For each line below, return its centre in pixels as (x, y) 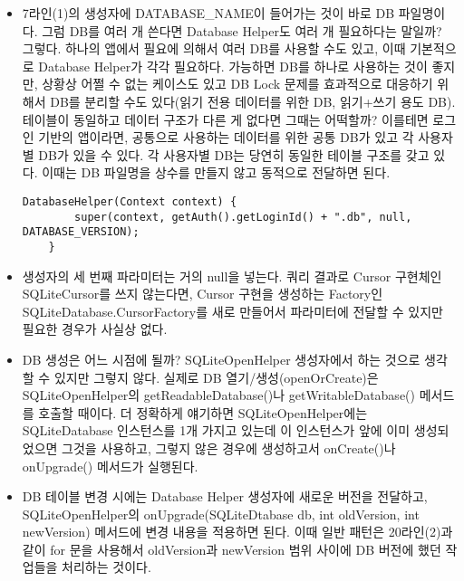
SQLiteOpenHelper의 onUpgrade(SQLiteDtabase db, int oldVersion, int (221, 514)
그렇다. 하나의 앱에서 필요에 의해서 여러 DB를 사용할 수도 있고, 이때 (214, 48)
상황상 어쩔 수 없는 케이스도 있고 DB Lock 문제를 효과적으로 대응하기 (237, 84)
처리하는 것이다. (106, 567)
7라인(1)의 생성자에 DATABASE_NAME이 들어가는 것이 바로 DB (208, 13)
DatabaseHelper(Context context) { (130, 201)
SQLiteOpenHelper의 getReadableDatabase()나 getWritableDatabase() (218, 395)
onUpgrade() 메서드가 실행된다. (110, 466)
